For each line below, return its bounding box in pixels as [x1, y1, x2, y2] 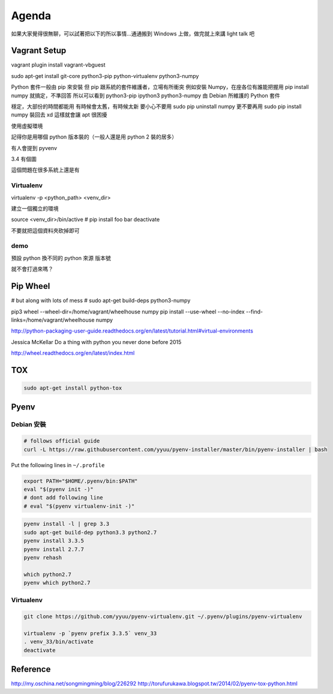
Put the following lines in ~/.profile [11, 461, 105, 468]
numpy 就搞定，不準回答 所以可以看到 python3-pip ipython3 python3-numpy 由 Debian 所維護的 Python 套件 [11, 92, 280, 99]
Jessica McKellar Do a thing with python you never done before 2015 [11, 338, 182, 345]
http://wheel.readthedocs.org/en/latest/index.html [11, 349, 135, 357]
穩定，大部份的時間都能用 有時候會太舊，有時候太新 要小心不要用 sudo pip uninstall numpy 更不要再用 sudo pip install [11, 103, 302, 110]
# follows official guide [23, 438, 100, 444]
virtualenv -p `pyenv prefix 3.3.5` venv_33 [23, 630, 157, 636]
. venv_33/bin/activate [23, 638, 94, 645]
